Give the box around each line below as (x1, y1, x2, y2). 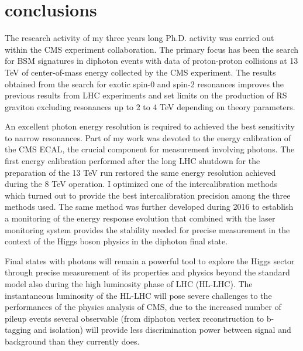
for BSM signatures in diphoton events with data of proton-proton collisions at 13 (5, 54, 298, 67)
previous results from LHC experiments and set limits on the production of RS (5, 89, 287, 101)
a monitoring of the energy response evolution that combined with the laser (5, 212, 276, 224)
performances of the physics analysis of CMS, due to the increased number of (5, 301, 281, 313)
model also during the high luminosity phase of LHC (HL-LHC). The (5, 278, 253, 289)
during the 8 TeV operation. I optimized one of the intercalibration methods (5, 178, 278, 190)
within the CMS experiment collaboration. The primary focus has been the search (5, 43, 299, 55)
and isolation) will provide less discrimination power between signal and (33, 323, 291, 336)
